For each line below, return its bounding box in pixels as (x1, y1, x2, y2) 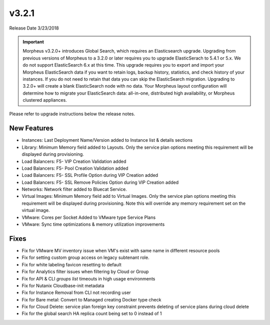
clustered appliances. (22, 97, 67, 103)
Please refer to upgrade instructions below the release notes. (9, 111, 135, 117)
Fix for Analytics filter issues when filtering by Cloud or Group (21, 268, 149, 275)
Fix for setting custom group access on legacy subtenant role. (21, 254, 149, 260)
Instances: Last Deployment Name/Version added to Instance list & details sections (21, 137, 192, 143)
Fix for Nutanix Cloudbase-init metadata (21, 282, 104, 288)
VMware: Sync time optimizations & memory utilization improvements (21, 221, 165, 227)
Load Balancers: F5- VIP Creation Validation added (21, 158, 126, 164)
